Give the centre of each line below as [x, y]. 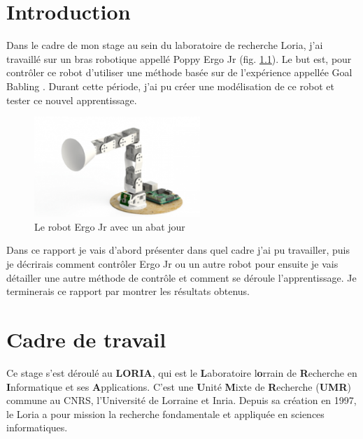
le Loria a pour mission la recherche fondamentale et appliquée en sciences [165, 413]
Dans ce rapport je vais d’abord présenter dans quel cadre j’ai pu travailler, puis [178, 250]
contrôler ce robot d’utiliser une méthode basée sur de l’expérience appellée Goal [179, 72]
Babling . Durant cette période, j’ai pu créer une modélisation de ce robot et [170, 86]
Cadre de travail [86, 339]
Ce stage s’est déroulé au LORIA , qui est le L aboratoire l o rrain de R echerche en [182, 372]
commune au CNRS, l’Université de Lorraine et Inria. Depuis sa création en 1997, [181, 400]
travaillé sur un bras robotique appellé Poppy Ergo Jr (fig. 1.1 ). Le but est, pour [179, 58]
